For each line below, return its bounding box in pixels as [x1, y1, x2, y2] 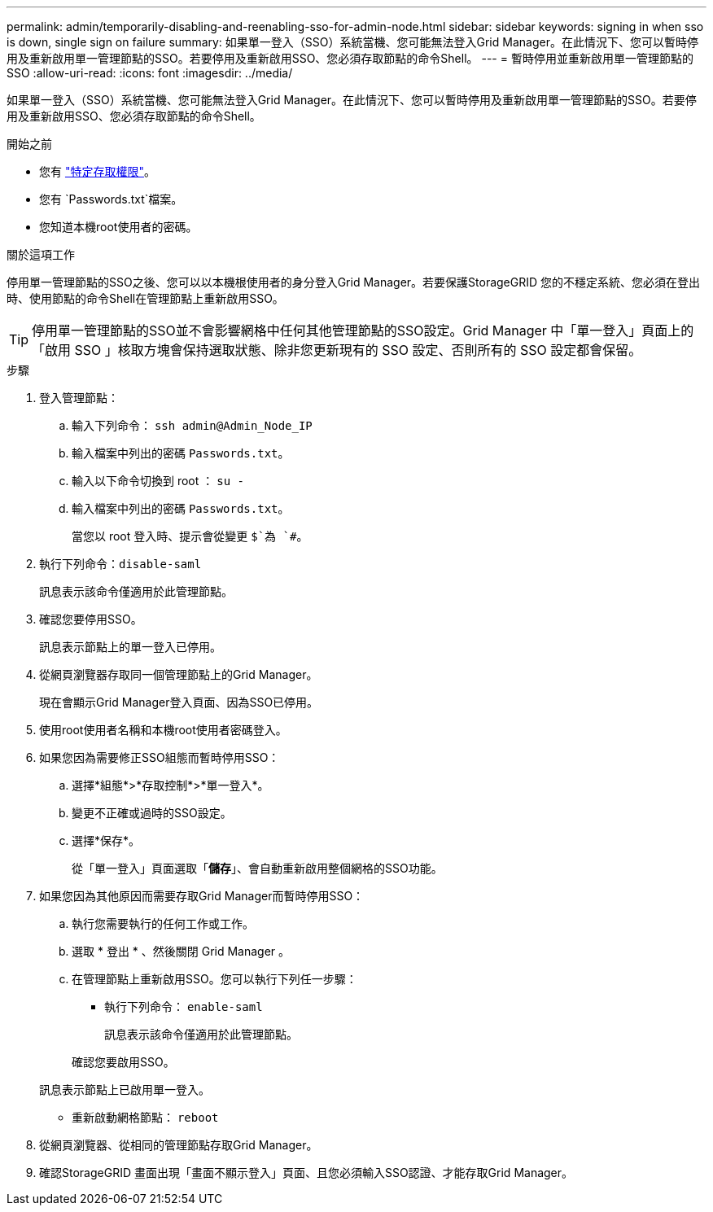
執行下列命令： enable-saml [104, 1000, 263, 1013]
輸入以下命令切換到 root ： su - [72, 474, 244, 488]
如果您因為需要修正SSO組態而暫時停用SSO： [39, 750, 280, 764]
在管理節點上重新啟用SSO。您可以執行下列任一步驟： [72, 972, 357, 986]
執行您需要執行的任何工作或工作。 [72, 917, 254, 930]
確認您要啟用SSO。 [72, 1055, 175, 1069]
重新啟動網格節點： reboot [72, 1110, 219, 1124]
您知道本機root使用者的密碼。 [39, 220, 198, 234]
